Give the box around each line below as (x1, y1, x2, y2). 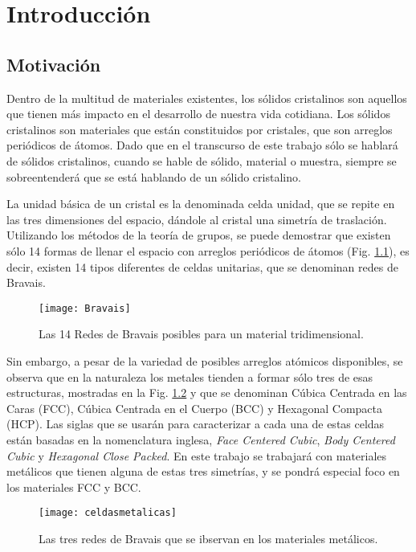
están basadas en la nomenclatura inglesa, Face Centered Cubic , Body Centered (6, 431, 395, 448)
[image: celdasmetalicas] (39, 507, 177, 519)
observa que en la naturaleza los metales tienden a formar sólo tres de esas (6, 368, 373, 385)
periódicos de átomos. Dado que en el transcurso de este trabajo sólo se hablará (6, 137, 398, 153)
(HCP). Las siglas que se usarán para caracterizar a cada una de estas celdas (6, 415, 385, 432)
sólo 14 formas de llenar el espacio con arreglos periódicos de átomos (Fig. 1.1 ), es (6, 242, 410, 259)
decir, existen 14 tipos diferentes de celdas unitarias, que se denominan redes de (6, 258, 398, 275)
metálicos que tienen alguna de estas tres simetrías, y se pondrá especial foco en (6, 463, 400, 480)
